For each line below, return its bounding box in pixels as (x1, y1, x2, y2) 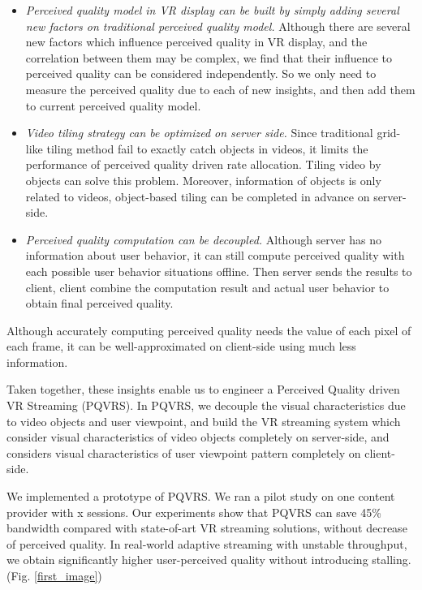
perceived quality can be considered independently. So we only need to (25, 65, 377, 82)
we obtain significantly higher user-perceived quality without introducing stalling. (6, 551, 411, 568)
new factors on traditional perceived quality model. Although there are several (25, 17, 411, 34)
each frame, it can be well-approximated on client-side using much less (6, 338, 356, 355)
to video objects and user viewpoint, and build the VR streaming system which (6, 412, 401, 429)
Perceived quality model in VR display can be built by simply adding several (25, 2, 399, 18)
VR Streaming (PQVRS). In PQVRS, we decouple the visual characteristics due (6, 397, 406, 414)
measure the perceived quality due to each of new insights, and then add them (25, 80, 416, 97)
